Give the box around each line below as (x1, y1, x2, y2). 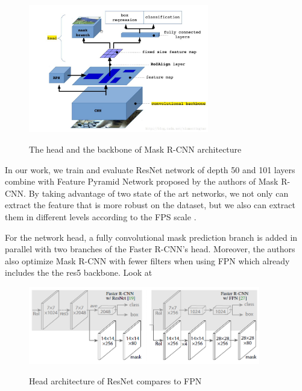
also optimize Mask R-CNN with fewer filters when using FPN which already (5, 254, 290, 267)
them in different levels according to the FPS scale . (5, 210, 197, 223)
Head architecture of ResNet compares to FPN (29, 374, 202, 387)
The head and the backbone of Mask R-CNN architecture (29, 143, 242, 155)
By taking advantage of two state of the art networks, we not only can (28, 186, 289, 199)
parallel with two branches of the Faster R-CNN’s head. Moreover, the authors (5, 243, 295, 255)
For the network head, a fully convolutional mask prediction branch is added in (5, 230, 298, 243)
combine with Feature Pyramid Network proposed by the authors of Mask (5, 175, 278, 188)
